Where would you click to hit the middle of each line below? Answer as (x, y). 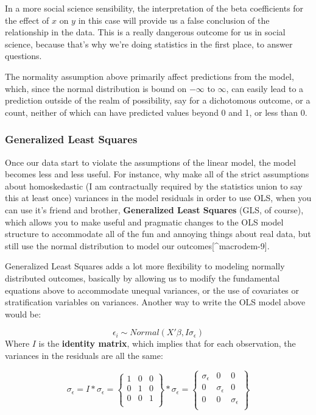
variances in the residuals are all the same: (84, 355)
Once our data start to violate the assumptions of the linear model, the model (150, 162)
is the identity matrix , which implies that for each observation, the (167, 343)
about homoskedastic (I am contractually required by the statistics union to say (154, 186)
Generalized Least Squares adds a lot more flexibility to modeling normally (145, 266)
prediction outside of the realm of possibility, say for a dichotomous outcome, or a (158, 100)
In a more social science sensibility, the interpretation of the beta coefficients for (154, 8)
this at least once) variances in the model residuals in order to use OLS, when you (158, 198)
